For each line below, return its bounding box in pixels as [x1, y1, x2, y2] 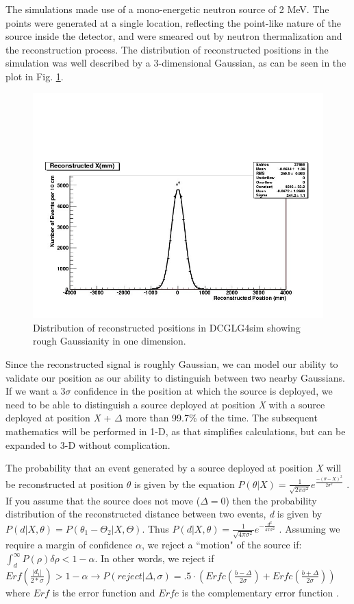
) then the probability [225, 493, 317, 507]
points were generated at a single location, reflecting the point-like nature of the [5, 15, 341, 30]
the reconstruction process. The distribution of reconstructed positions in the [5, 42, 329, 56]
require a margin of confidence [5, 537, 133, 552]
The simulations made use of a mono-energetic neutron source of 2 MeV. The [5, 2, 329, 16]
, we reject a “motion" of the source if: [141, 537, 302, 552]
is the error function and [52, 585, 155, 599]
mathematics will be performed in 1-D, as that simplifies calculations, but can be [5, 423, 346, 438]
